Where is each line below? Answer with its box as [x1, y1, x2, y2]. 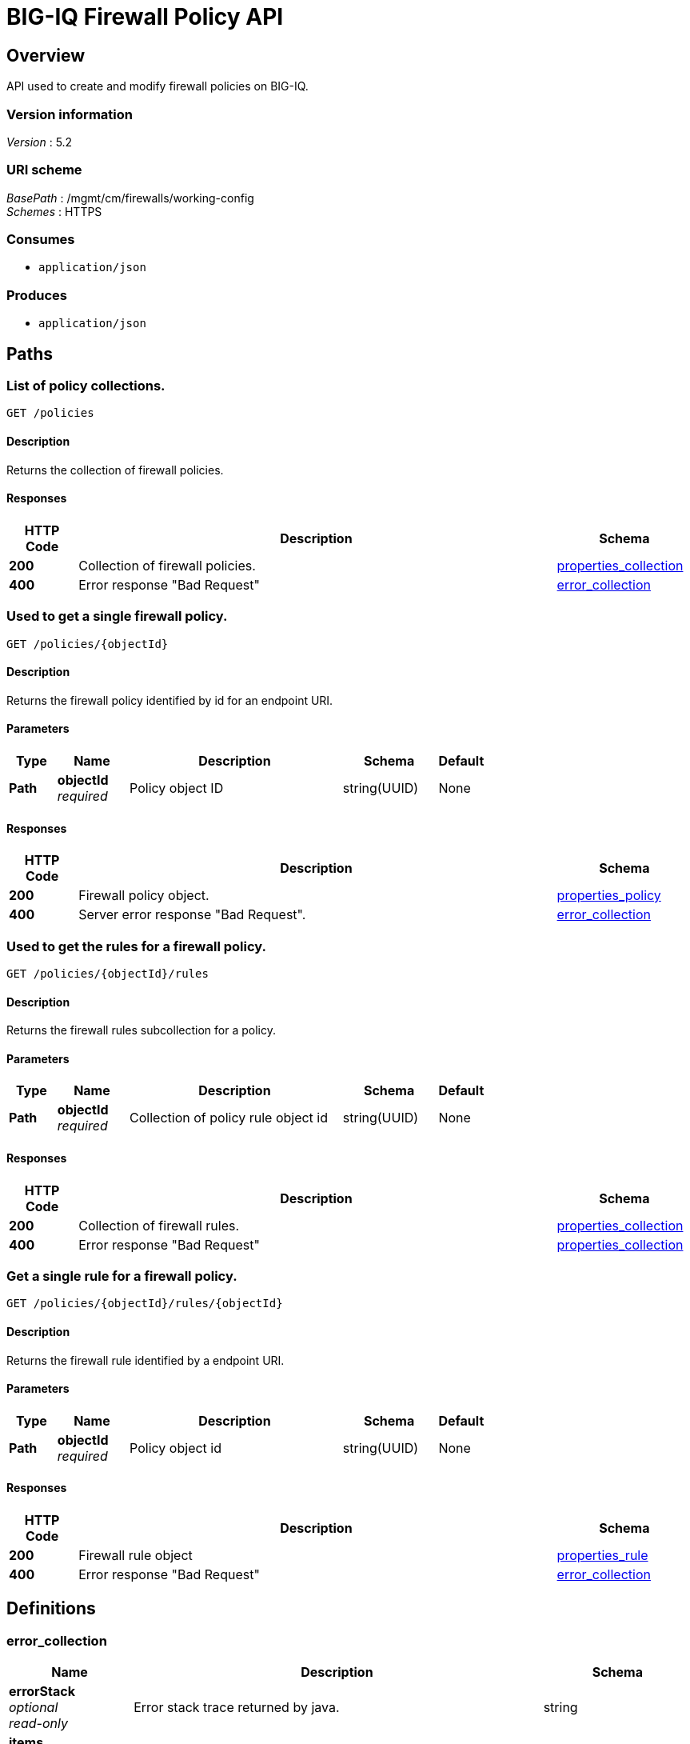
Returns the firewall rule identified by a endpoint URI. [6, 1353, 285, 1367]
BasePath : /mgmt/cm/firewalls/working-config [6, 190, 254, 205]
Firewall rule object [78, 1547, 193, 1564]
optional [9, 1699, 58, 1716]
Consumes [6, 231, 75, 248]
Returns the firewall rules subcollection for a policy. [6, 1023, 276, 1038]
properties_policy [556, 887, 661, 904]
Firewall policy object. [78, 887, 209, 904]
